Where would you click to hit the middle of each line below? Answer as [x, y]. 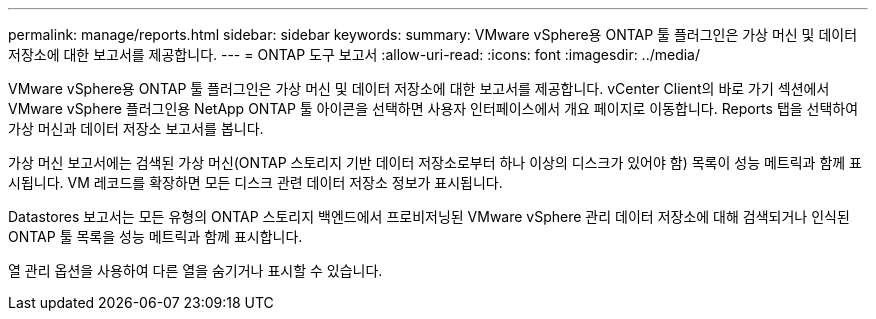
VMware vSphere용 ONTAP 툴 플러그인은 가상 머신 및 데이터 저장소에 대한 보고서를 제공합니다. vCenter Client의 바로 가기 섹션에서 [419, 88]
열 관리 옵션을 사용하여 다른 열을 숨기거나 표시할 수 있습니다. [195, 270]
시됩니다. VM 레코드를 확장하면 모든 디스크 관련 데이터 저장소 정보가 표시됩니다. [255, 182]
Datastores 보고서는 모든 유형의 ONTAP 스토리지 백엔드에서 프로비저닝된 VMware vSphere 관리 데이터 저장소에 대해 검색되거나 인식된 [429, 216]
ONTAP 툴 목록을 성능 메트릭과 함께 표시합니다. [155, 236]
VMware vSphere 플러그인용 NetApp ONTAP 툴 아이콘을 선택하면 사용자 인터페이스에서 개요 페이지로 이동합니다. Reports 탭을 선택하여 [433, 108]
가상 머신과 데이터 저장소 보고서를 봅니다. [136, 128]
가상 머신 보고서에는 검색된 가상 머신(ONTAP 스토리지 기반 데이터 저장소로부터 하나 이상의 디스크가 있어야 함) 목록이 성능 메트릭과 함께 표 [435, 162]
